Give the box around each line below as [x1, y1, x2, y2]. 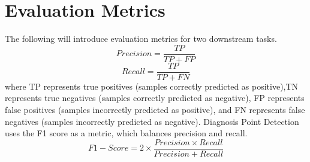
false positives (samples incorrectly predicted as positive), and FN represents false [5, 103, 305, 116]
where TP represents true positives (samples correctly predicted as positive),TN [5, 80, 299, 92]
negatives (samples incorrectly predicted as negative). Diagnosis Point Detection [5, 115, 299, 127]
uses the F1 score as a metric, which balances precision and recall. [5, 127, 248, 139]
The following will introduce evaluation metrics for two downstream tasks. [5, 32, 277, 45]
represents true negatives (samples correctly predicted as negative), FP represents [5, 91, 305, 104]
